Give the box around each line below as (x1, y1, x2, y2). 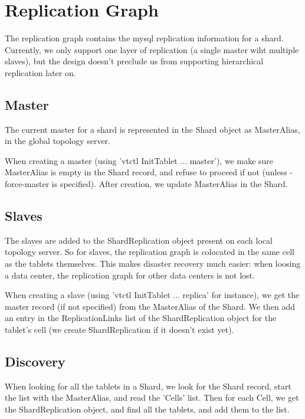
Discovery (5, 352, 65, 371)
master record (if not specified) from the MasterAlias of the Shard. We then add (5, 300, 296, 312)
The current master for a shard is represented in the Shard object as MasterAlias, (5, 123, 300, 135)
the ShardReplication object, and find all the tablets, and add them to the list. (5, 403, 290, 415)
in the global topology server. (5, 135, 111, 147)
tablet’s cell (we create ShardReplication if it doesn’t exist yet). (5, 323, 234, 336)
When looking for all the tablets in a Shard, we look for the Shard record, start (5, 379, 291, 392)
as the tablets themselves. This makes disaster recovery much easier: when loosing (5, 257, 301, 270)
